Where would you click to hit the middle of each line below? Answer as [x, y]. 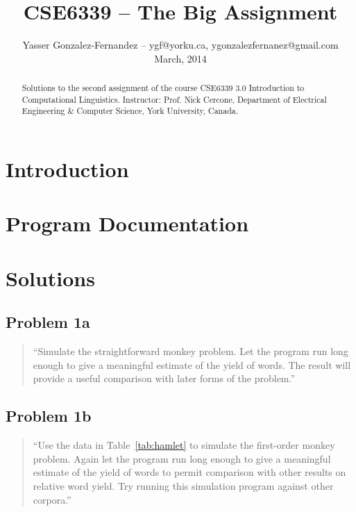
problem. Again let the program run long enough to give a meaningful [182, 458]
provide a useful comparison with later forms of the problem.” [164, 378]
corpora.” [52, 499]
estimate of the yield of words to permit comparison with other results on [189, 472]
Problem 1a [48, 322]
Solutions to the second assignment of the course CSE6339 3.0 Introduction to [163, 88]
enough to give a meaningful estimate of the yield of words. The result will [192, 364]
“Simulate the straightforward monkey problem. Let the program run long [190, 351]
